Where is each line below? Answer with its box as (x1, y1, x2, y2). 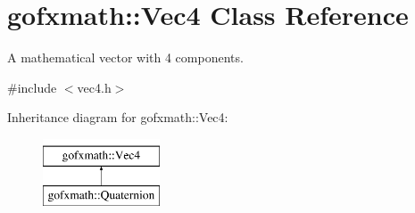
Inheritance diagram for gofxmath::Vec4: (7, 108, 228, 127)
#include (7, 78, 57, 96)
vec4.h (77, 78, 112, 96)
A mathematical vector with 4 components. (7, 48, 244, 67)
